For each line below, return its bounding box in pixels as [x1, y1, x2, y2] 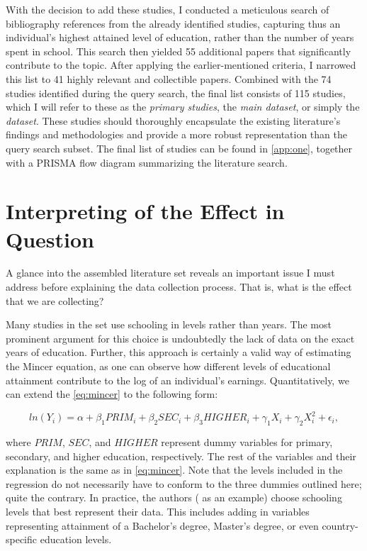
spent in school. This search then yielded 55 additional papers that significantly [6, 43, 351, 58]
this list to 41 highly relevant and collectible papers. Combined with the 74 [6, 71, 332, 86]
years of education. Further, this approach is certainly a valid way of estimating [6, 345, 351, 360]
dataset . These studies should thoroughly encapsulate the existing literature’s [6, 113, 341, 128]
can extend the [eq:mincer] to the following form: [6, 386, 218, 401]
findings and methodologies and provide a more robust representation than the [6, 127, 347, 142]
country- [322, 518, 358, 533]
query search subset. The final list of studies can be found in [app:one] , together [6, 140, 353, 155]
